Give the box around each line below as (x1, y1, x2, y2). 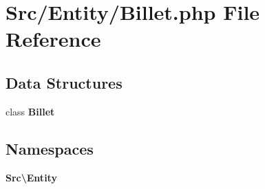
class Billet (6, 104, 55, 118)
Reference (6, 25, 101, 53)
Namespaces (6, 137, 94, 159)
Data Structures (6, 71, 123, 93)
